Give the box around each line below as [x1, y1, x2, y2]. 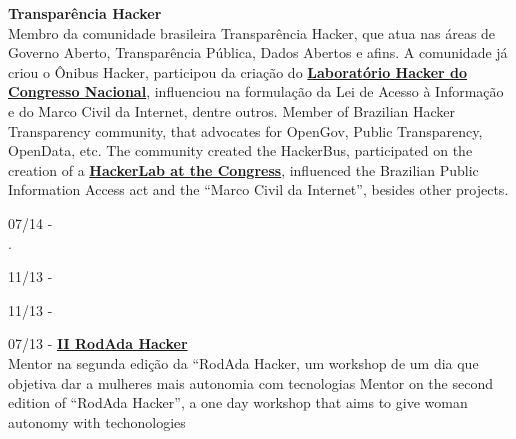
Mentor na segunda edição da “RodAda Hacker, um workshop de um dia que [8, 352, 479, 373]
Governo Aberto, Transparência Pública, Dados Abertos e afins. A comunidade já [8, 42, 508, 63]
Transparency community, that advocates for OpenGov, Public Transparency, [8, 120, 483, 141]
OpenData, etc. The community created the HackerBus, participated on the [8, 140, 473, 161]
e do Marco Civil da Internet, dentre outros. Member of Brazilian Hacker [8, 100, 455, 121]
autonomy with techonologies [8, 411, 186, 432]
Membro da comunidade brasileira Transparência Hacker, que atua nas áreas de [8, 22, 496, 43]
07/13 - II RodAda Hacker [8, 333, 188, 354]
